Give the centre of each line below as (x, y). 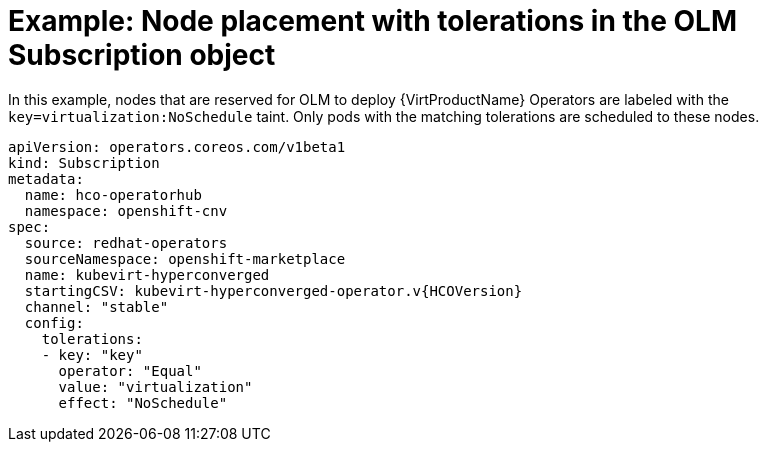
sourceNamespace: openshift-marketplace (185, 258)
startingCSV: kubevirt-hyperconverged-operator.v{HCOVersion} (273, 290)
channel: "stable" (96, 306)
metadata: (46, 178)
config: (54, 322)
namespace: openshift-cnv (126, 210)
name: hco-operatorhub (113, 194)
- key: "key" (92, 354)
